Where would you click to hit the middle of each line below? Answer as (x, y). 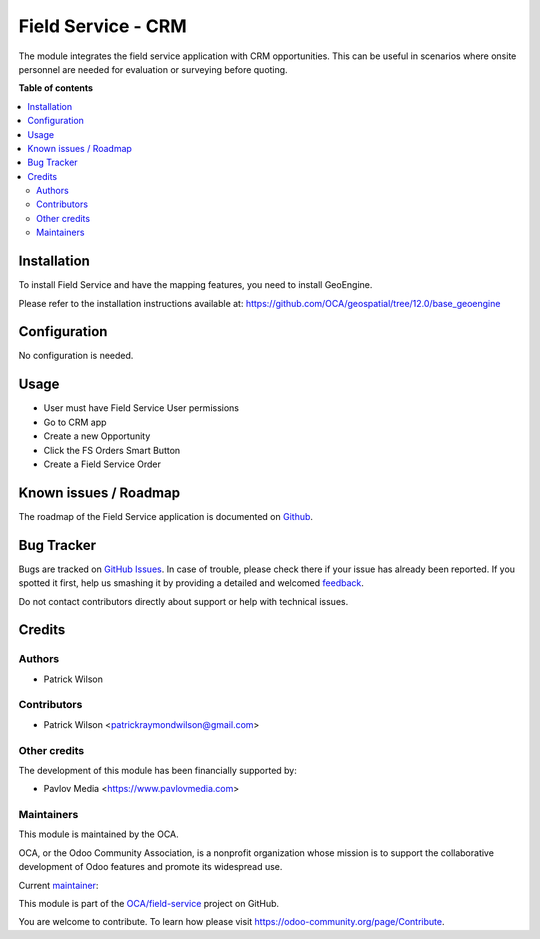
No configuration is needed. (76, 356)
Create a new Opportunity (97, 436)
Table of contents (56, 88)
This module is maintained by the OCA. (98, 834)
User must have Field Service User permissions (141, 408)
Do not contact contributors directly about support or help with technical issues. (183, 601)
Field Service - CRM (102, 26)
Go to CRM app (75, 422)
